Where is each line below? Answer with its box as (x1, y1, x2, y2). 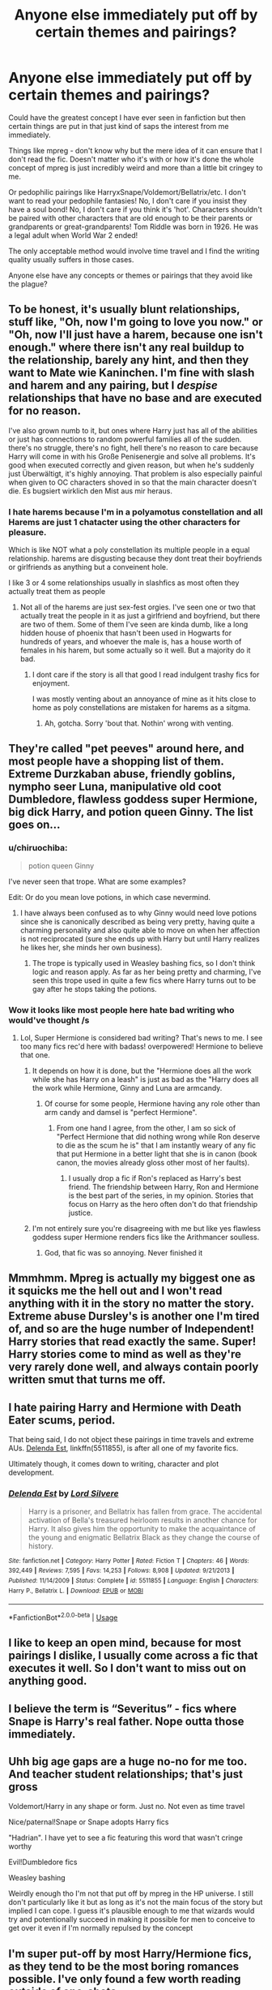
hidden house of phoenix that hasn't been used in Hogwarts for (19, 628, 232, 638)
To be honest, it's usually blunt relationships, (8, 303, 240, 317)
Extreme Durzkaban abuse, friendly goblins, (8, 767, 236, 781)
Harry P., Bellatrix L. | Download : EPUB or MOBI (8, 1587, 144, 1595)
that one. (19, 1050, 50, 1060)
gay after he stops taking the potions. (32, 984, 157, 993)
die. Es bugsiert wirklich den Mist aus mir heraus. (8, 485, 172, 496)
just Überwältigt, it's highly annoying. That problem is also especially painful (8, 468, 263, 478)
